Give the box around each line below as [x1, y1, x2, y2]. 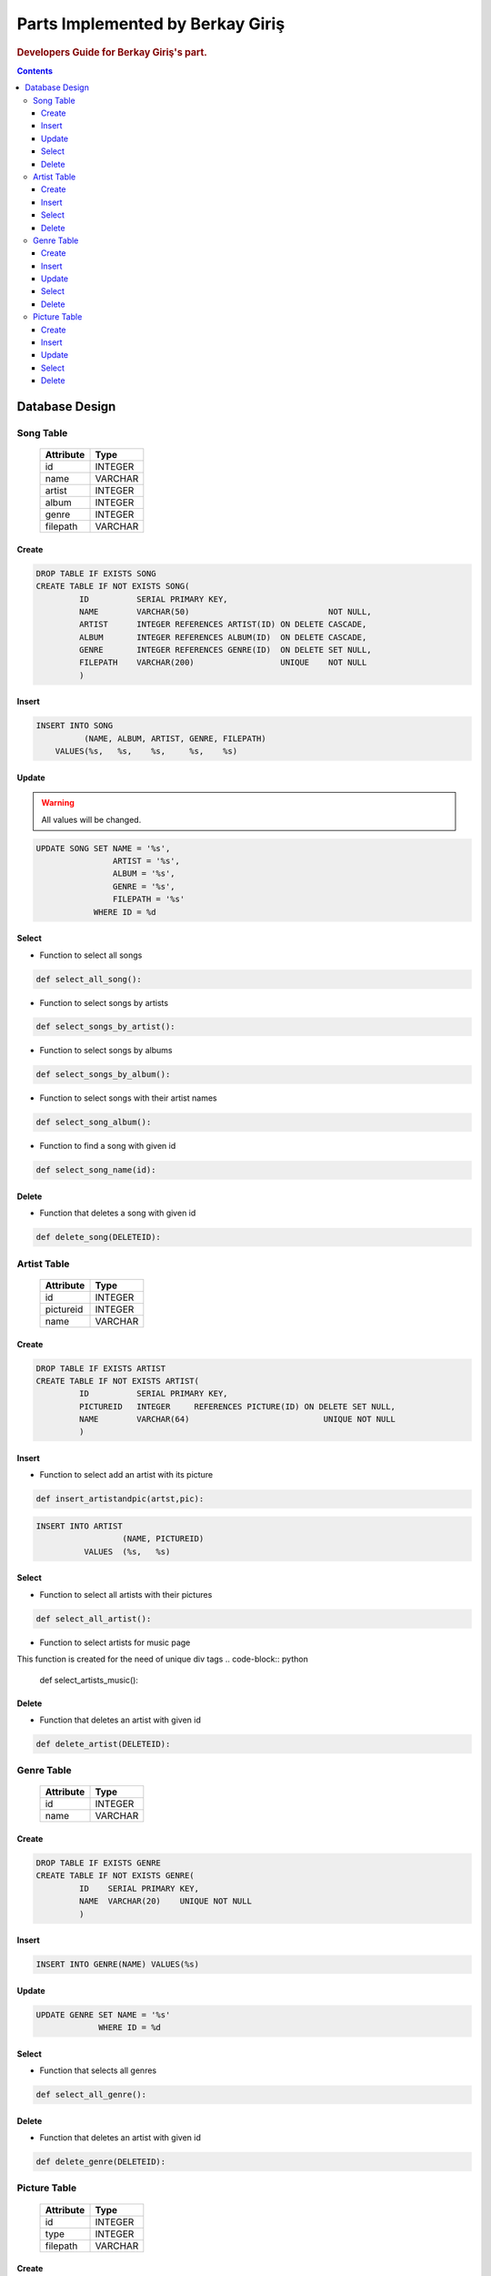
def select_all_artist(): [35, 1613, 152, 1624]
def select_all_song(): [35, 974, 143, 984]
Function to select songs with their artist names [39, 1092, 217, 1103]
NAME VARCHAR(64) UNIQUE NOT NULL [78, 1414, 396, 1425]
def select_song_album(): [35, 1117, 152, 1128]
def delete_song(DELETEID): [35, 1232, 161, 1243]
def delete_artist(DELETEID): [35, 1739, 171, 1749]
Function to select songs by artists [39, 997, 168, 1008]
